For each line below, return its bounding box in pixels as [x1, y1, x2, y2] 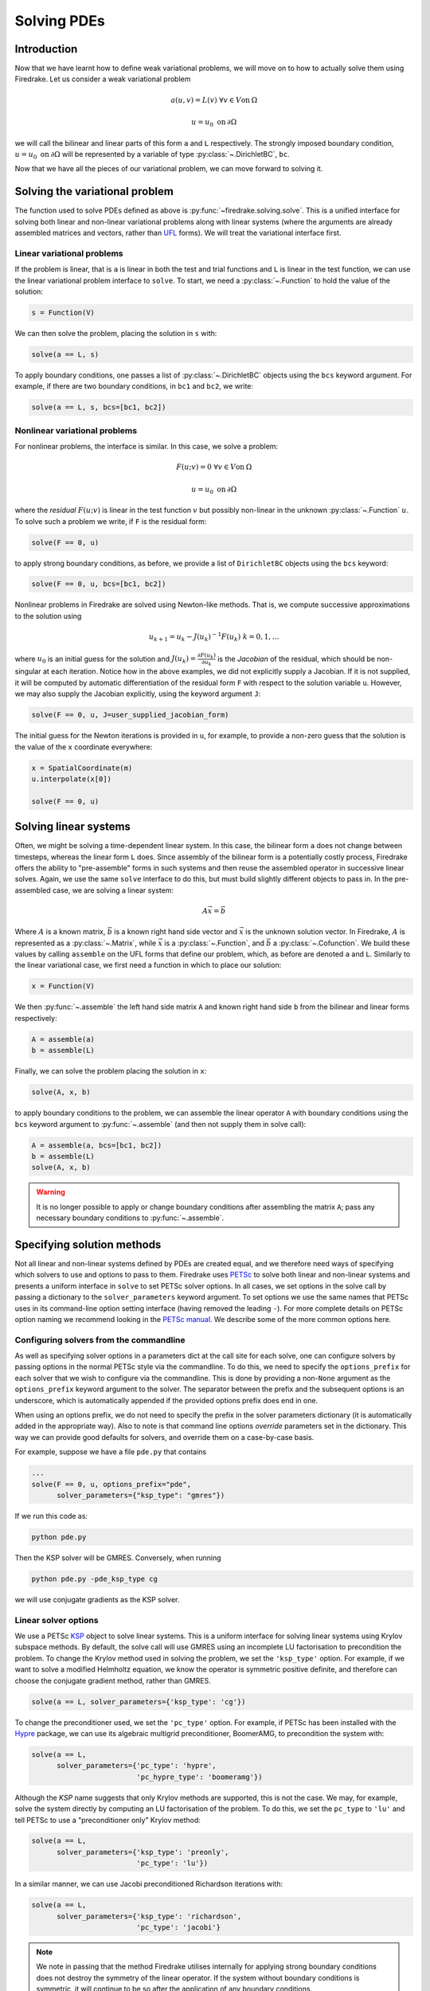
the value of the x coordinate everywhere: [14, 741, 153, 752]
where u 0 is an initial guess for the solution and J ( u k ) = [14, 654, 197, 665]
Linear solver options [14, 1614, 99, 1625]
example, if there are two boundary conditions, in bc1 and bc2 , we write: [14, 381, 254, 391]
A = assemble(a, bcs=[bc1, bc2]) [31, 1140, 162, 1150]
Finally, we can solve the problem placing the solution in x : [14, 1066, 207, 1076]
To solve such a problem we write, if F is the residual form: [14, 516, 207, 526]
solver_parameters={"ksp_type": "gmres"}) [57, 1490, 225, 1500]
